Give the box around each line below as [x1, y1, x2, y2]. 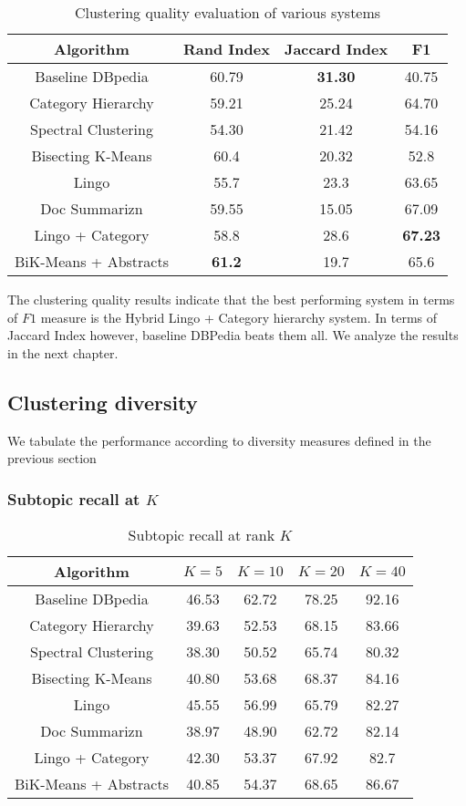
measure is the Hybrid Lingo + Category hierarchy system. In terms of [40, 307, 438, 326]
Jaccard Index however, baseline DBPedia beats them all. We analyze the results [7, 325, 459, 345]
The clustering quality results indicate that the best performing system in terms [7, 290, 455, 308]
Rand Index [182, 38, 270, 59]
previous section [7, 449, 97, 468]
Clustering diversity [7, 387, 198, 416]
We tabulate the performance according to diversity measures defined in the [7, 430, 431, 449]
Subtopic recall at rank [128, 523, 275, 545]
